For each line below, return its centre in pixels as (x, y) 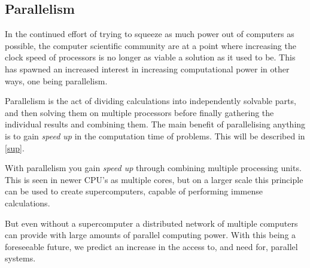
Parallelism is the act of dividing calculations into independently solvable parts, (151, 101)
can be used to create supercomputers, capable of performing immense (134, 191)
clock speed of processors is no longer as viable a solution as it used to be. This (150, 57)
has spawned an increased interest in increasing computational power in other (147, 68)
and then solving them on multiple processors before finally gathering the (139, 112)
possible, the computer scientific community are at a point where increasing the (151, 45)
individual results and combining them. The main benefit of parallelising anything (155, 124)
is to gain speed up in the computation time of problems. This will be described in (155, 135)
